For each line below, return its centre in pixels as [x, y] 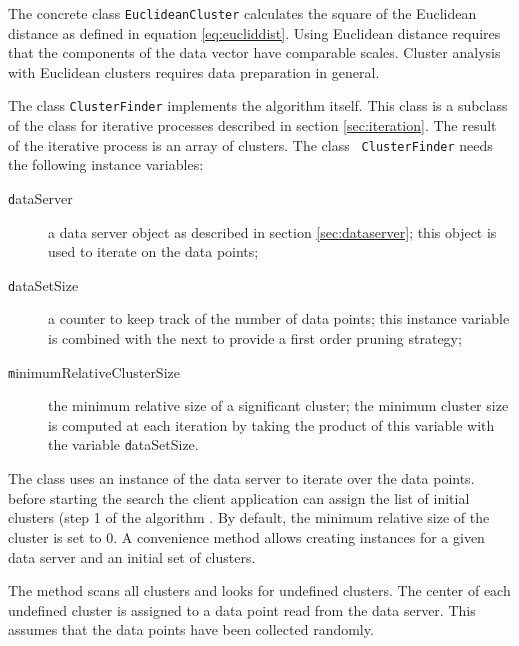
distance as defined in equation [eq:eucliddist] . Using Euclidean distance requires [254, 32]
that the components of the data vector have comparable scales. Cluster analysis [254, 52]
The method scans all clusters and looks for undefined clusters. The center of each [259, 590]
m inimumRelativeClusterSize [94, 371]
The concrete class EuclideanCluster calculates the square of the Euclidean [242, 13]
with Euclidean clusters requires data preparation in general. [194, 71]
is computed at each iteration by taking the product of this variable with [271, 424]
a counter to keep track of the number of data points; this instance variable [279, 318]
